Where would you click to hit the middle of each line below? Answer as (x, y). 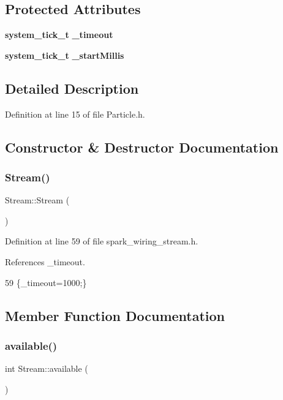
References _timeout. (45, 261)
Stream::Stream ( (37, 200)
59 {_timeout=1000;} (46, 282)
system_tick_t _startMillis (65, 55)
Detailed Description (72, 88)
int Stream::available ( (47, 368)
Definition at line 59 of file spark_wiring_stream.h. (102, 241)
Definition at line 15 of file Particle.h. (75, 114)
